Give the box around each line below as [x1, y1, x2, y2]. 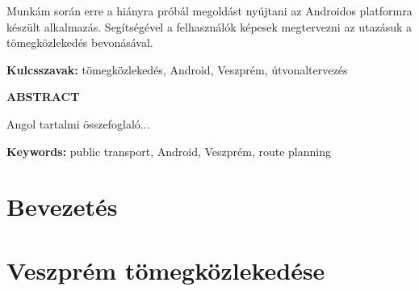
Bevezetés [6, 190, 118, 223]
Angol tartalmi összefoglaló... [6, 115, 150, 132]
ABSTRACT [6, 88, 80, 105]
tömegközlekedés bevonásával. [6, 34, 153, 51]
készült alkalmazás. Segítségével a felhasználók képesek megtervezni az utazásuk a [6, 18, 413, 35]
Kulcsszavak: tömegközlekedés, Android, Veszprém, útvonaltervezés [6, 61, 348, 78]
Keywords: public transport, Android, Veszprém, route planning [6, 142, 332, 159]
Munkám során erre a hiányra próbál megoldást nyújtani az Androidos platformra [6, 2, 413, 19]
